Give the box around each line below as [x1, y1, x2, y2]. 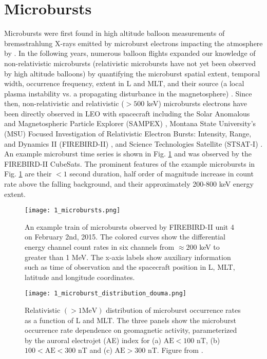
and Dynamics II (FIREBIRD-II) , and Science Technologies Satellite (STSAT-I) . [4, 138, 263, 149]
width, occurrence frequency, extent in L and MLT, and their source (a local [4, 78, 244, 89]
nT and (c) [78, 345, 112, 355]
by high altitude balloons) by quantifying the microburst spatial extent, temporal [4, 68, 260, 78]
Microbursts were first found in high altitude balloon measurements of [4, 28, 225, 38]
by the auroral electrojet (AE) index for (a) [25, 334, 161, 345]
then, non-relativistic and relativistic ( [4, 98, 124, 109]
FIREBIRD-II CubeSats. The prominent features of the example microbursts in [4, 158, 255, 169]
